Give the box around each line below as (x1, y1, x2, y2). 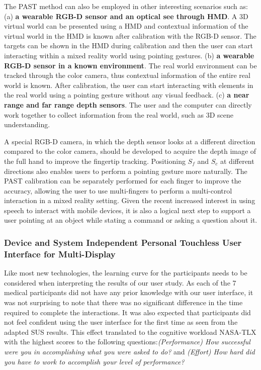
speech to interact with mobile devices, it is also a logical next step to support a (4, 205, 251, 215)
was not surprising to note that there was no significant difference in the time (4, 297, 243, 307)
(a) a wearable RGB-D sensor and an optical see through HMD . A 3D (4, 11, 248, 21)
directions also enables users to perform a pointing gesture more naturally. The (4, 165, 247, 176)
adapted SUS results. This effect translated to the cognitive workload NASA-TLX (4, 326, 256, 337)
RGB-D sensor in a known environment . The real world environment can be (4, 60, 257, 70)
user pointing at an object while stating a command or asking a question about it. (4, 215, 257, 225)
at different (220, 155, 254, 166)
